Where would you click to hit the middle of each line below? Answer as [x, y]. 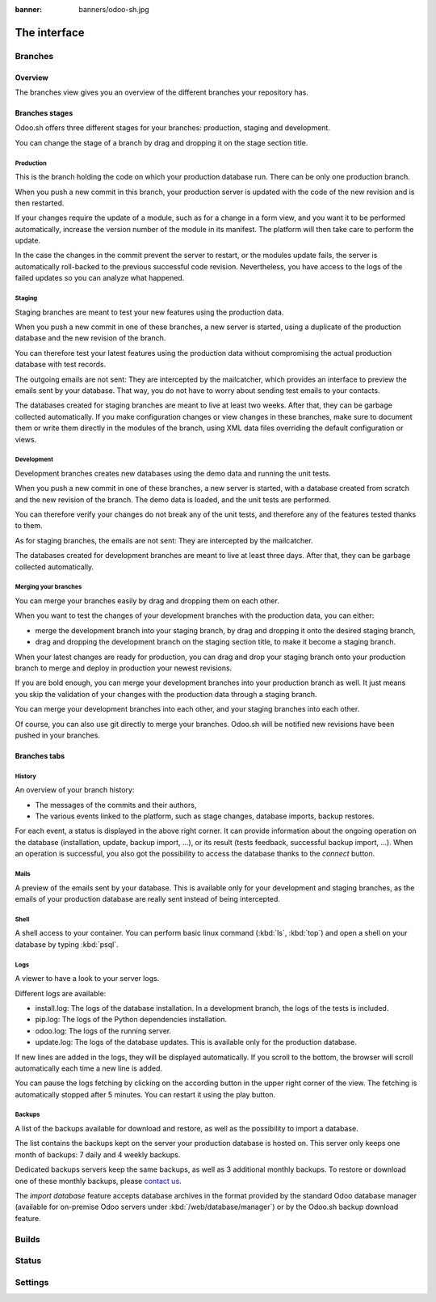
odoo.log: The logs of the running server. [103, 1030]
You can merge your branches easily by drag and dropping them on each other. [147, 601]
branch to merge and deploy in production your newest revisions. [124, 668]
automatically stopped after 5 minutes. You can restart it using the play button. [145, 1094]
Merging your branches [48, 587]
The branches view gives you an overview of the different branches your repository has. [161, 92]
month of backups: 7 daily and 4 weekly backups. [98, 1154]
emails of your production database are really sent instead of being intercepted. [147, 899]
